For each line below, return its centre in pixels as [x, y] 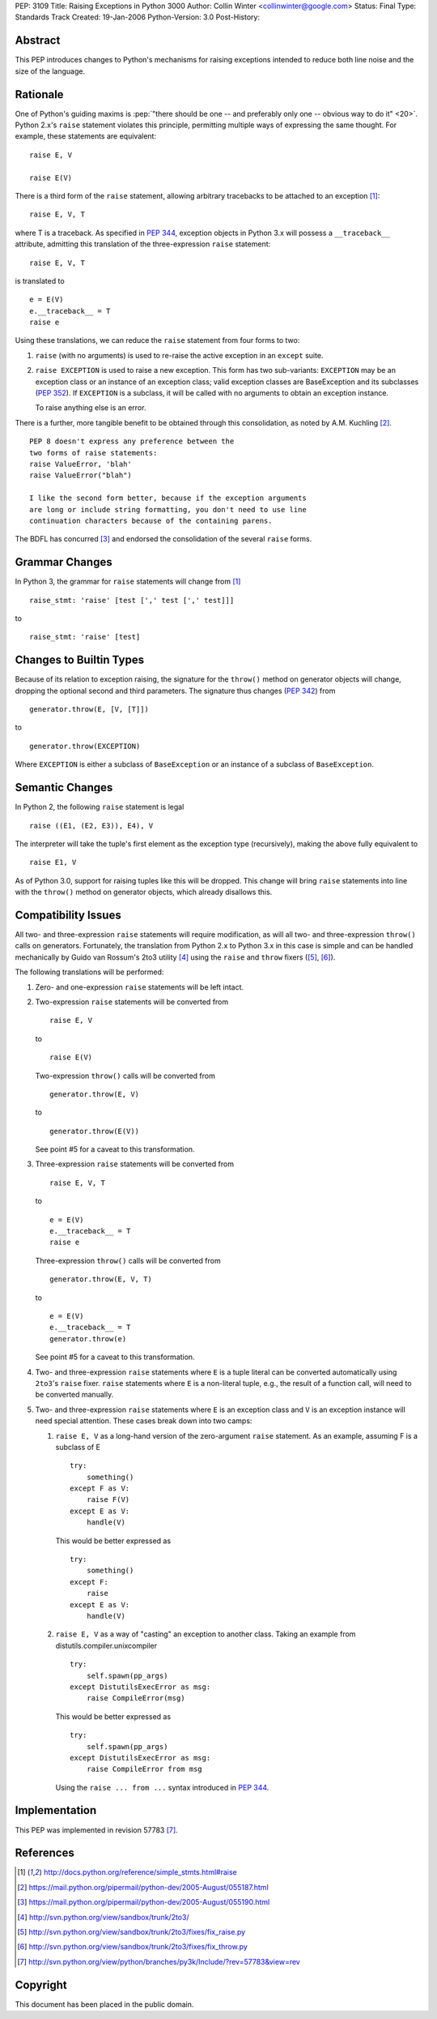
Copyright [41, 1985]
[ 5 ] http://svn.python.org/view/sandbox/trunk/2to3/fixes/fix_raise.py [132, 1932]
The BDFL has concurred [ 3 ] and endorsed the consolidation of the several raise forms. [163, 539]
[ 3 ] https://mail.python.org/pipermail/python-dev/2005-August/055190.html [144, 1902]
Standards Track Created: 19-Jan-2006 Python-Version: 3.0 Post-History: [138, 17]
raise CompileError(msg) [136, 1698]
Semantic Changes [64, 787]
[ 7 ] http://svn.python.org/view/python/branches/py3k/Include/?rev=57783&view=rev [159, 1961]
